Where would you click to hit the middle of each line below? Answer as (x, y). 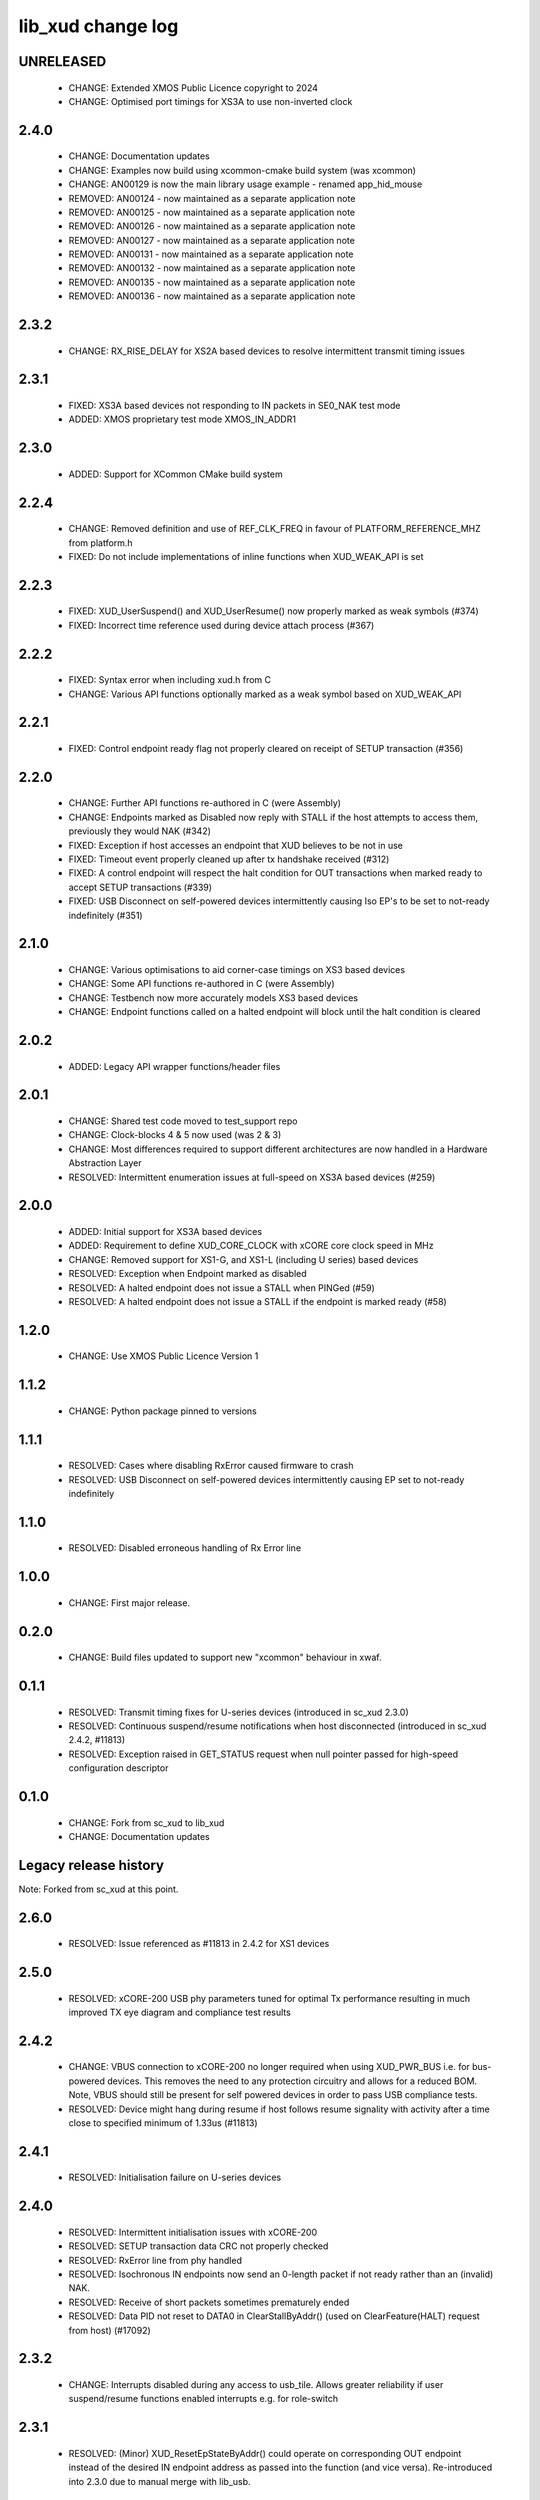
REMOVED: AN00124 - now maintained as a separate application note (212, 198)
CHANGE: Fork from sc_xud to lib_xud (146, 1822)
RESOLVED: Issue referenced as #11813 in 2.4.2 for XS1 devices (199, 1944)
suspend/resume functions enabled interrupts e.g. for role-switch (203, 2399)
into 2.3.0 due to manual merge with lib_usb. (159, 2481)
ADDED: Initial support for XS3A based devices (165, 1231)
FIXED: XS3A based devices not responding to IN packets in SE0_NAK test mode (234, 406)
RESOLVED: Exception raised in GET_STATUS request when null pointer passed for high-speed (263, 1754)
